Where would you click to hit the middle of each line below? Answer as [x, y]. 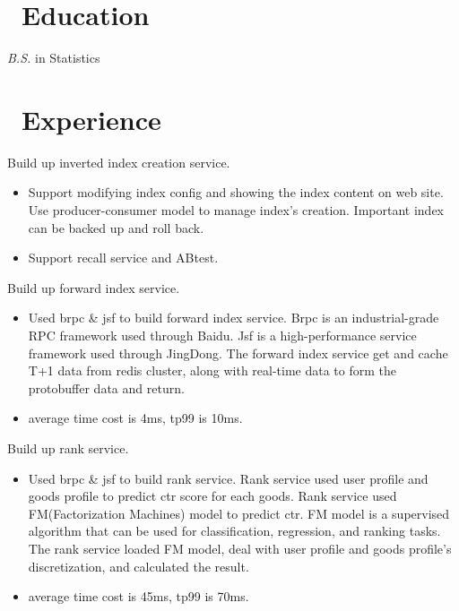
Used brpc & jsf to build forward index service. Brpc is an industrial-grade [234, 318]
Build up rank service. [68, 447]
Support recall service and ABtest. [123, 258]
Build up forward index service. [94, 287]
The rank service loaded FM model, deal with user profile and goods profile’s [240, 548]
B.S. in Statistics [54, 58]
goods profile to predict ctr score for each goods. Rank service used [212, 496]
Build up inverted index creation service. [119, 162]
